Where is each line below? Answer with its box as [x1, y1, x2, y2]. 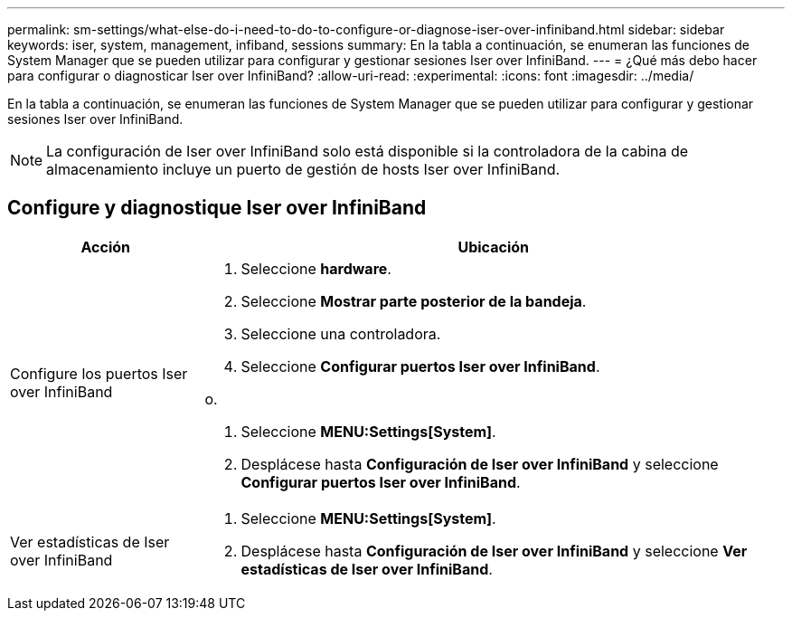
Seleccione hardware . [240, 259, 391, 278]
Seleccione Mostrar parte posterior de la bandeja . [240, 291, 587, 310]
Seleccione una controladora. [240, 324, 441, 343]
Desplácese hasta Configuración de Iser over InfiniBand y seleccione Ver [240, 541, 748, 560]
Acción [80, 237, 130, 256]
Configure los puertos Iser [10, 364, 188, 383]
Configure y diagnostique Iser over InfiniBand [7, 196, 427, 220]
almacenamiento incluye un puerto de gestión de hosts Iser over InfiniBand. [46, 160, 561, 178]
